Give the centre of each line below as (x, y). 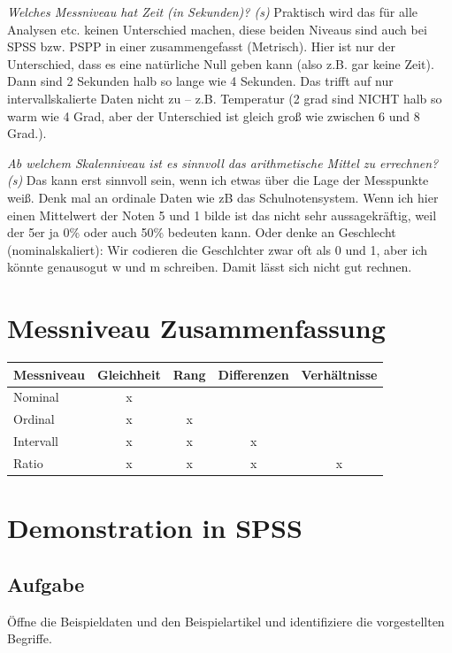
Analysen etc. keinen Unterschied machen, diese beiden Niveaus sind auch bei (217, 29)
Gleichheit (129, 374)
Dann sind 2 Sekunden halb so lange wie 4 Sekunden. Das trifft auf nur (200, 81)
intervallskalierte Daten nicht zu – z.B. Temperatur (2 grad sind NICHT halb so (225, 98)
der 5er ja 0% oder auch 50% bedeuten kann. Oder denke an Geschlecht (202, 232)
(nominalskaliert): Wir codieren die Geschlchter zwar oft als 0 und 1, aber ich (218, 249)
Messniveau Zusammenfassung (196, 328)
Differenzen (253, 374)
